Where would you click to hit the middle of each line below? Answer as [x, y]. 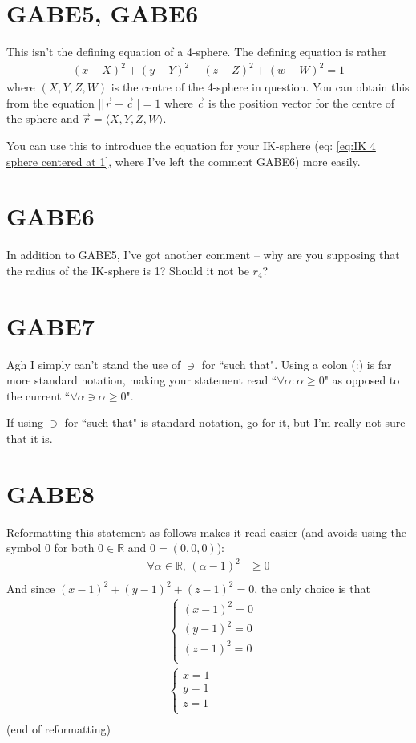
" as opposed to [362, 380]
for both [74, 548]
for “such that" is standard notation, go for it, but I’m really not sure [235, 422]
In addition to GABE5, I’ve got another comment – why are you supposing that [203, 255]
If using [25, 422]
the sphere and [43, 118]
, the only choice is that [312, 588]
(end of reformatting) [59, 728]
